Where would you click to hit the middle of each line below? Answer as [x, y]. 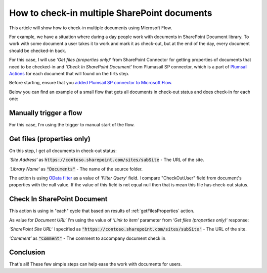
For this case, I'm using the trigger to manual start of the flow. [72, 124]
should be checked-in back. [38, 51]
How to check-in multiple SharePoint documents [111, 13]
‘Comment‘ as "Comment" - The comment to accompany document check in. [88, 238]
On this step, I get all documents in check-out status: [63, 151]
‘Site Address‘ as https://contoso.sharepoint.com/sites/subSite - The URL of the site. [107, 160]
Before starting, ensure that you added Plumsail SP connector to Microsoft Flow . [91, 83]
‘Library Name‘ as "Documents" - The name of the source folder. [76, 169]
